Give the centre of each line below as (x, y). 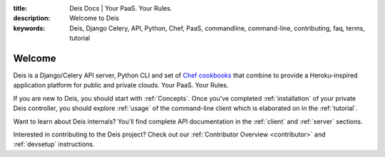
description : (32, 18)
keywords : (29, 28)
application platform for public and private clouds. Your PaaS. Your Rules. (121, 85)
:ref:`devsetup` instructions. (54, 144)
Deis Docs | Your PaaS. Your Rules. (121, 8)
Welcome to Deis (94, 18)
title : (20, 8)
